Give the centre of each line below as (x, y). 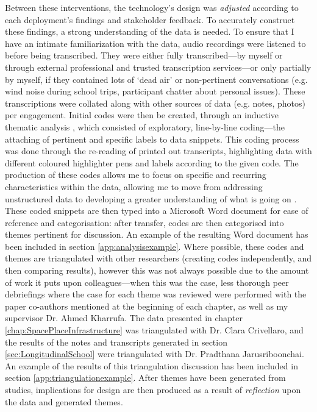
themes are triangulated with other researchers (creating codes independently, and (158, 258)
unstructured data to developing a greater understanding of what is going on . (151, 198)
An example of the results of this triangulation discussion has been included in (151, 365)
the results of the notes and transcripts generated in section (116, 342)
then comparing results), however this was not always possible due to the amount (157, 270)
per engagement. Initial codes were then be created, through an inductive (142, 115)
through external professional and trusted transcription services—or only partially (158, 67)
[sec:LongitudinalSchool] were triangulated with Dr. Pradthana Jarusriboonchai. (155, 354)
